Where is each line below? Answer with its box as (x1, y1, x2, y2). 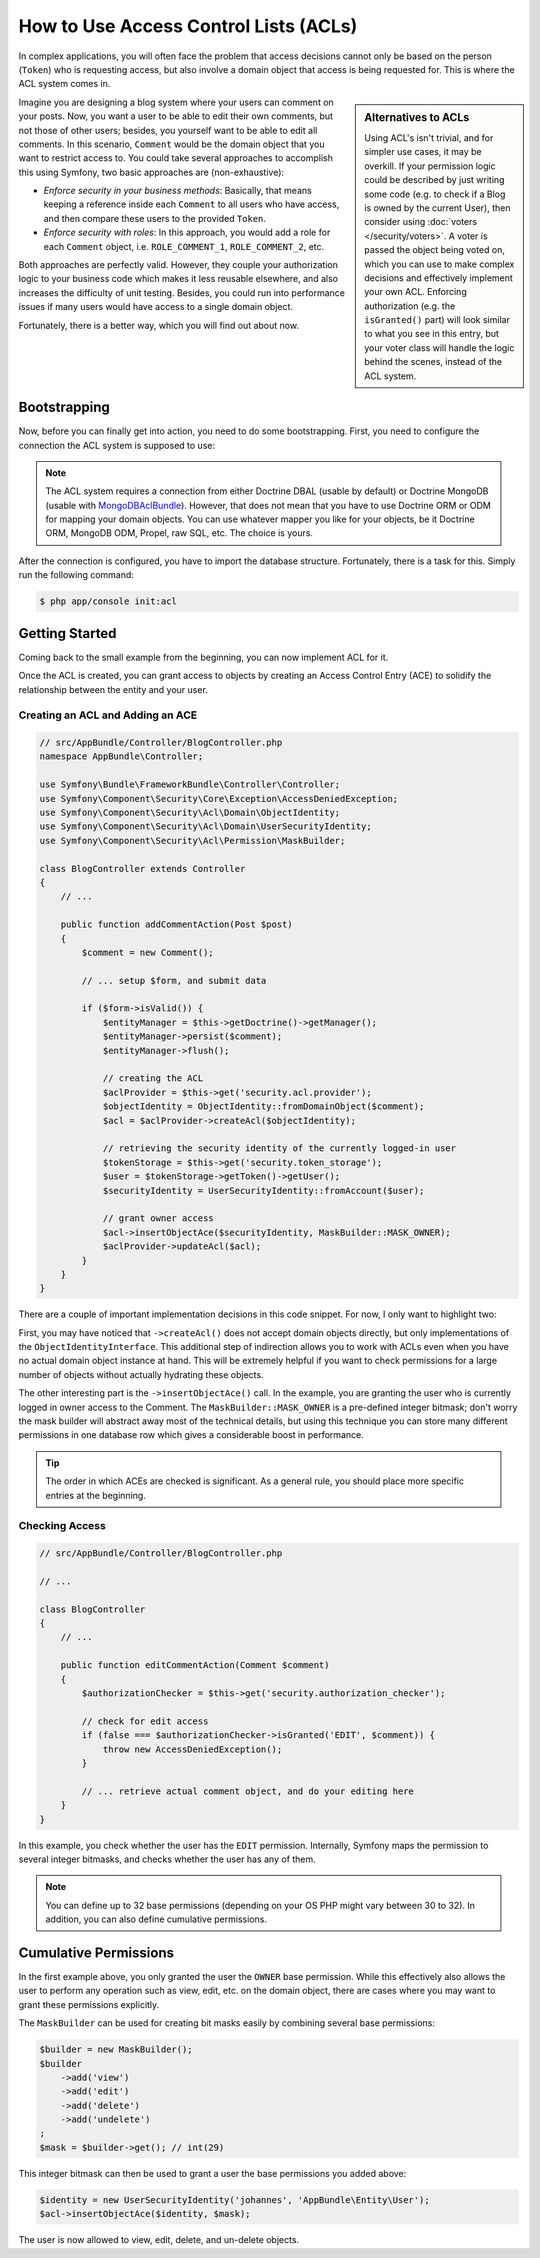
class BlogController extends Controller (39, 863, 246, 874)
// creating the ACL (102, 1073, 204, 1084)
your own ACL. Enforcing (364, 286, 467, 298)
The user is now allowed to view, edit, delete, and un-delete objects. (18, 2234, 300, 2246)
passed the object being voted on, (364, 244, 505, 256)
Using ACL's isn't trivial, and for (364, 131, 494, 144)
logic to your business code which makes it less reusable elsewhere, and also (18, 273, 339, 285)
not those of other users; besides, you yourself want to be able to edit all (18, 124, 318, 136)
